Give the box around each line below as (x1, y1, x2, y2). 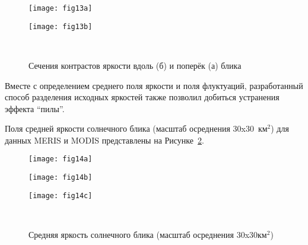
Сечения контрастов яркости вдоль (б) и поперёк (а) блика (28, 59, 242, 71)
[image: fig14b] (28, 173, 93, 182)
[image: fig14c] (28, 191, 93, 200)
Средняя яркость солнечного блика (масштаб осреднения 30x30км (28, 228, 267, 241)
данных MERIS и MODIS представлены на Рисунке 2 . (5, 133, 204, 146)
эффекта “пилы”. (5, 102, 65, 114)
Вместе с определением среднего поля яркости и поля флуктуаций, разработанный (5, 79, 303, 91)
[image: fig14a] (28, 155, 93, 164)
